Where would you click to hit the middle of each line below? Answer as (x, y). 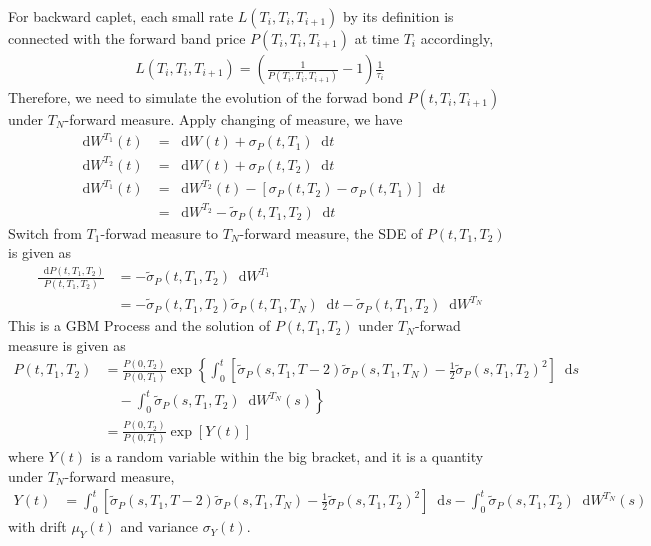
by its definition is (398, 16)
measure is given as (67, 344)
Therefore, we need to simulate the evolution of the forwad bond (205, 97)
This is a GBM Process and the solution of (139, 325)
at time (377, 38)
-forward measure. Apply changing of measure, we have (233, 119)
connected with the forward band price (127, 38)
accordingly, (457, 38)
